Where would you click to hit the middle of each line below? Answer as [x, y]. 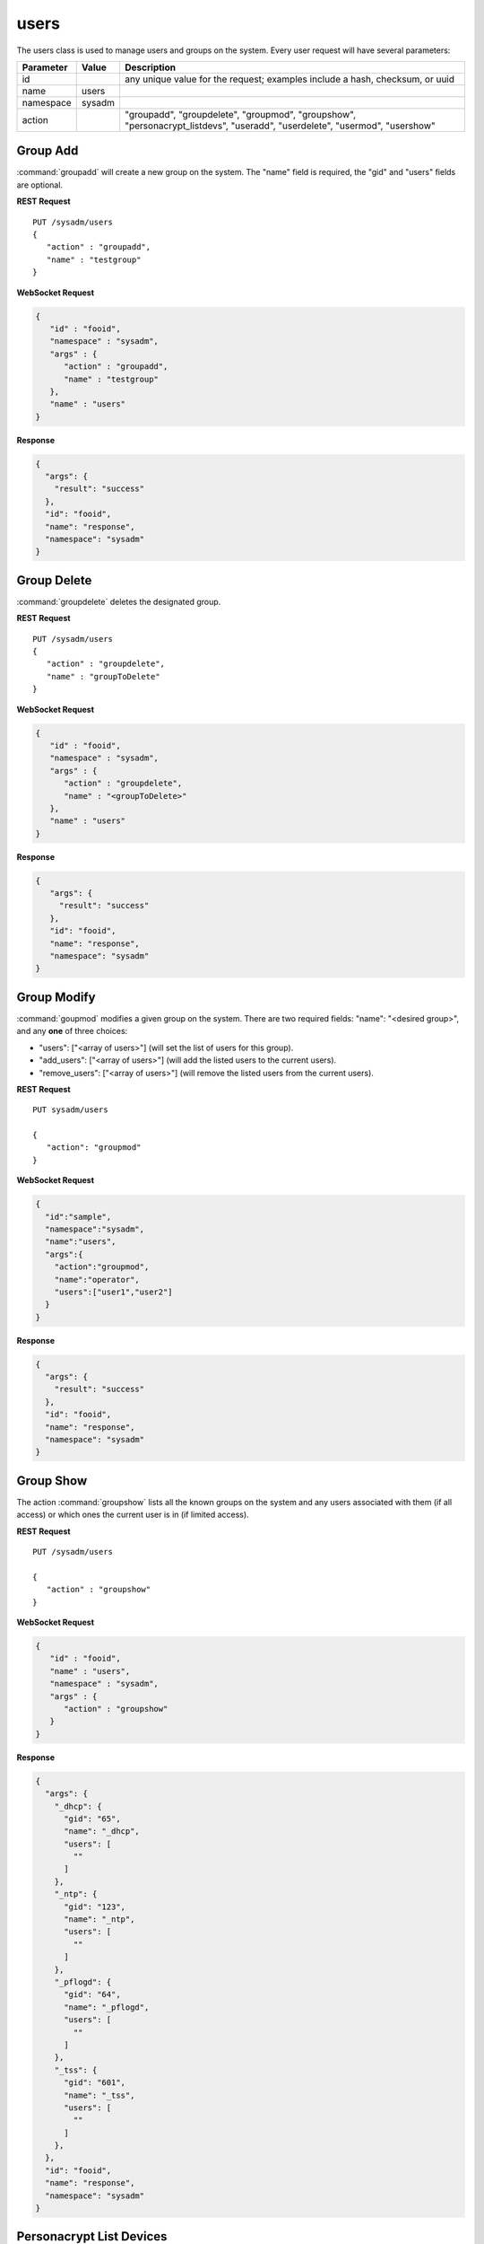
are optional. [39, 185]
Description [151, 67]
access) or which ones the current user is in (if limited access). [133, 1515]
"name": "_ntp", [99, 1920]
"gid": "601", [95, 2083]
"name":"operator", [97, 1280]
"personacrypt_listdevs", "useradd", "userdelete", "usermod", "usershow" [280, 126]
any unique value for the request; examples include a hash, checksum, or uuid [290, 79]
